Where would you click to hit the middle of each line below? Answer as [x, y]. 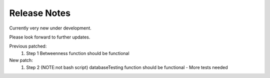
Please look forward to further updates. [50, 37]
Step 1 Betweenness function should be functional [78, 53]
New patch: [21, 60]
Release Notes [40, 13]
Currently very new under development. [50, 28]
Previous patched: [28, 46]
